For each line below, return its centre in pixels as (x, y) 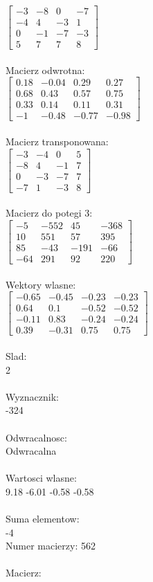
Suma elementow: (43, 519)
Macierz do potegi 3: (49, 213)
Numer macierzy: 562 (51, 546)
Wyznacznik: (33, 396)
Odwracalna (31, 451)
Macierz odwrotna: (45, 70)
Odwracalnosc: (36, 437)
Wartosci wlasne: (41, 478)
